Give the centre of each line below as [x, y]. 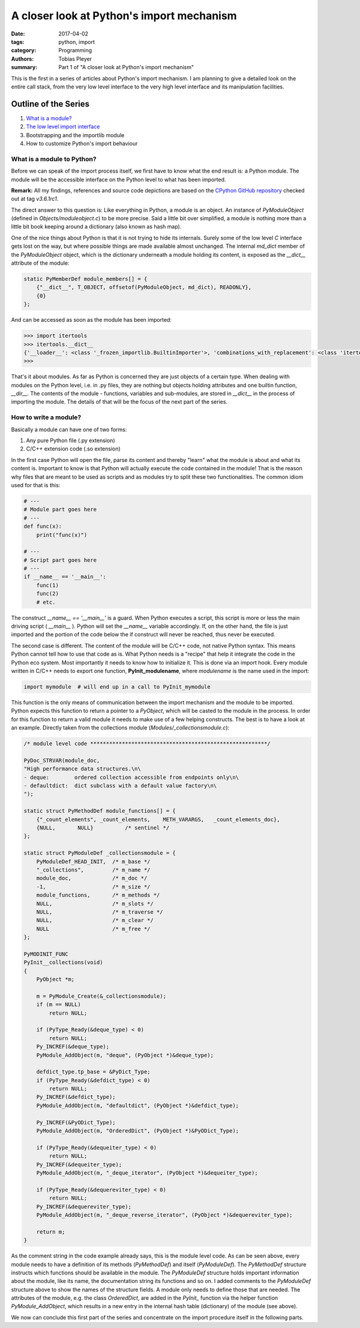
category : [24, 51]
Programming [75, 51]
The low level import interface [63, 127]
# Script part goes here [60, 560]
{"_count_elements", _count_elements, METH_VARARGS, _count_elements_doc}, [158, 819]
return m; [51, 1232]
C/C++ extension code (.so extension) [73, 449]
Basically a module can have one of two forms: [69, 429]
